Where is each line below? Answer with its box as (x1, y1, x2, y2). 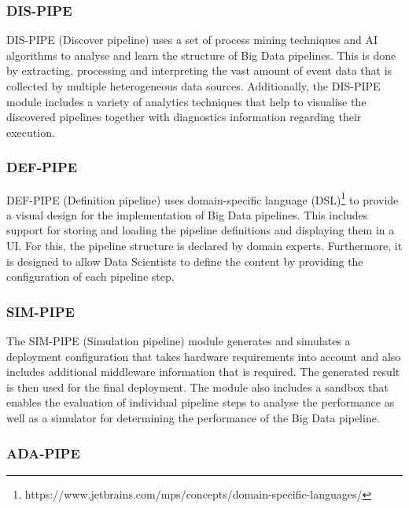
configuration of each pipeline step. (6, 268, 175, 285)
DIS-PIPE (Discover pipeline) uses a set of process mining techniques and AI (6, 31, 378, 48)
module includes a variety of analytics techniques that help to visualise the (6, 93, 367, 109)
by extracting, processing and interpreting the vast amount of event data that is (6, 62, 392, 79)
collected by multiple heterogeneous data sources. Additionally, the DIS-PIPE (6, 78, 381, 94)
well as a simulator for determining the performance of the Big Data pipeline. (6, 410, 380, 425)
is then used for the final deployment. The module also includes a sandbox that (6, 378, 389, 395)
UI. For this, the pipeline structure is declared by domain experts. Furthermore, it (6, 237, 403, 254)
